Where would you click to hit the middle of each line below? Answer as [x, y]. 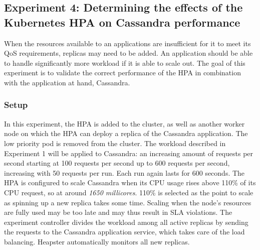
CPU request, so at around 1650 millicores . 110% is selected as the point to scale [129, 192]
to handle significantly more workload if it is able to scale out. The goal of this [125, 62]
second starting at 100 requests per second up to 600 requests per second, [117, 163]
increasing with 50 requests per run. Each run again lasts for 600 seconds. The [124, 172]
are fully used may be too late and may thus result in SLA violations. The [118, 212]
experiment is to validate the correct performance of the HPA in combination [122, 73]
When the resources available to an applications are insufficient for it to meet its [127, 43]
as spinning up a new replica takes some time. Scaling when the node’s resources [128, 202]
